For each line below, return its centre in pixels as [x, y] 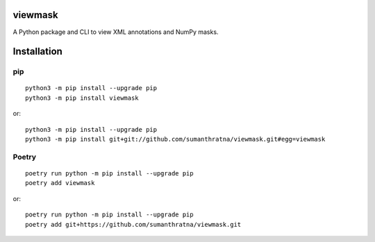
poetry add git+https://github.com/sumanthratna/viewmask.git [133, 224]
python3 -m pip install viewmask [82, 98]
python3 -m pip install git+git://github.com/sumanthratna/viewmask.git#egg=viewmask [175, 139]
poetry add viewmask [60, 183]
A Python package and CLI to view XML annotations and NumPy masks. [116, 32]
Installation [37, 52]
